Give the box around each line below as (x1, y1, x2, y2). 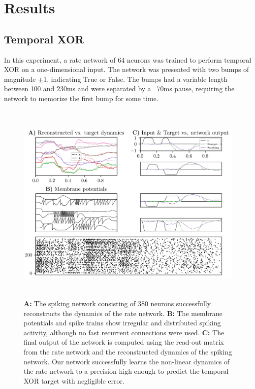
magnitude (4, 73, 36, 84)
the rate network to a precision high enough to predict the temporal (24, 366, 229, 376)
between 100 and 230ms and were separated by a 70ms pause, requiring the (4, 83, 235, 94)
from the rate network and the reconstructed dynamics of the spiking (24, 347, 232, 357)
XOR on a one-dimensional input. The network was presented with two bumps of (4, 64, 249, 74)
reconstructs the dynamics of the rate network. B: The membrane (24, 308, 223, 318)
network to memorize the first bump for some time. (4, 93, 159, 103)
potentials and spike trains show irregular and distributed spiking (24, 318, 221, 328)
